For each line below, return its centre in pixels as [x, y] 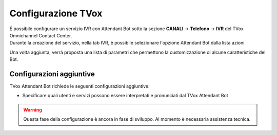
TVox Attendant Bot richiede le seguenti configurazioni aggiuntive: [80, 86]
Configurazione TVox [56, 13]
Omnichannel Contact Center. [41, 35]
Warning [33, 109]
